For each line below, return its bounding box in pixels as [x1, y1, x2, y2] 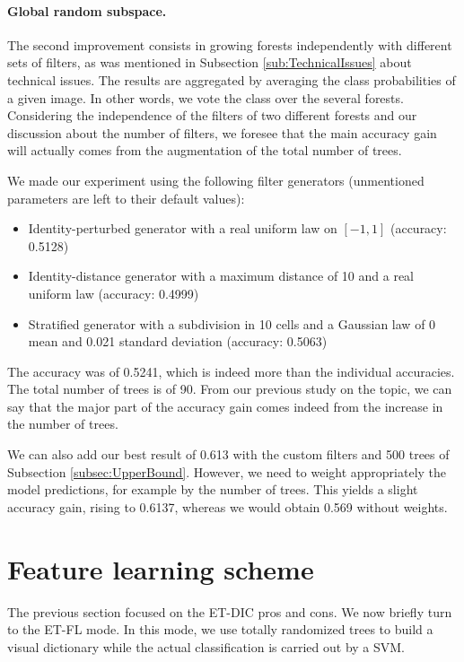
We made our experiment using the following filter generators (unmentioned [7, 170, 425, 189]
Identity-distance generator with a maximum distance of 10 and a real [28, 266, 414, 285]
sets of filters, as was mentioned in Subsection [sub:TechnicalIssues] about [7, 53, 412, 72]
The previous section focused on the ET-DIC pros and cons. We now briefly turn [7, 602, 452, 621]
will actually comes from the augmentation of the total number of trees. [7, 141, 402, 160]
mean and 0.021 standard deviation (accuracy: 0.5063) [28, 332, 328, 351]
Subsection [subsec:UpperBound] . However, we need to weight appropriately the [7, 462, 447, 481]
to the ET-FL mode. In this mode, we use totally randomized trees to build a [7, 620, 433, 639]
